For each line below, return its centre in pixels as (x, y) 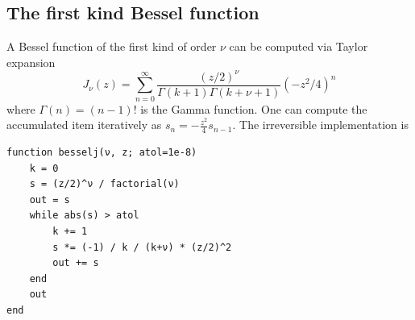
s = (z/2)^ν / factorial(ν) (104, 184)
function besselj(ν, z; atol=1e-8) (102, 153)
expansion (31, 62)
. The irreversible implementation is (320, 125)
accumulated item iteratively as (84, 125)
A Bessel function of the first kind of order (112, 46)
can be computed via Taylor (299, 46)
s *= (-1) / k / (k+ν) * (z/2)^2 (142, 247)
